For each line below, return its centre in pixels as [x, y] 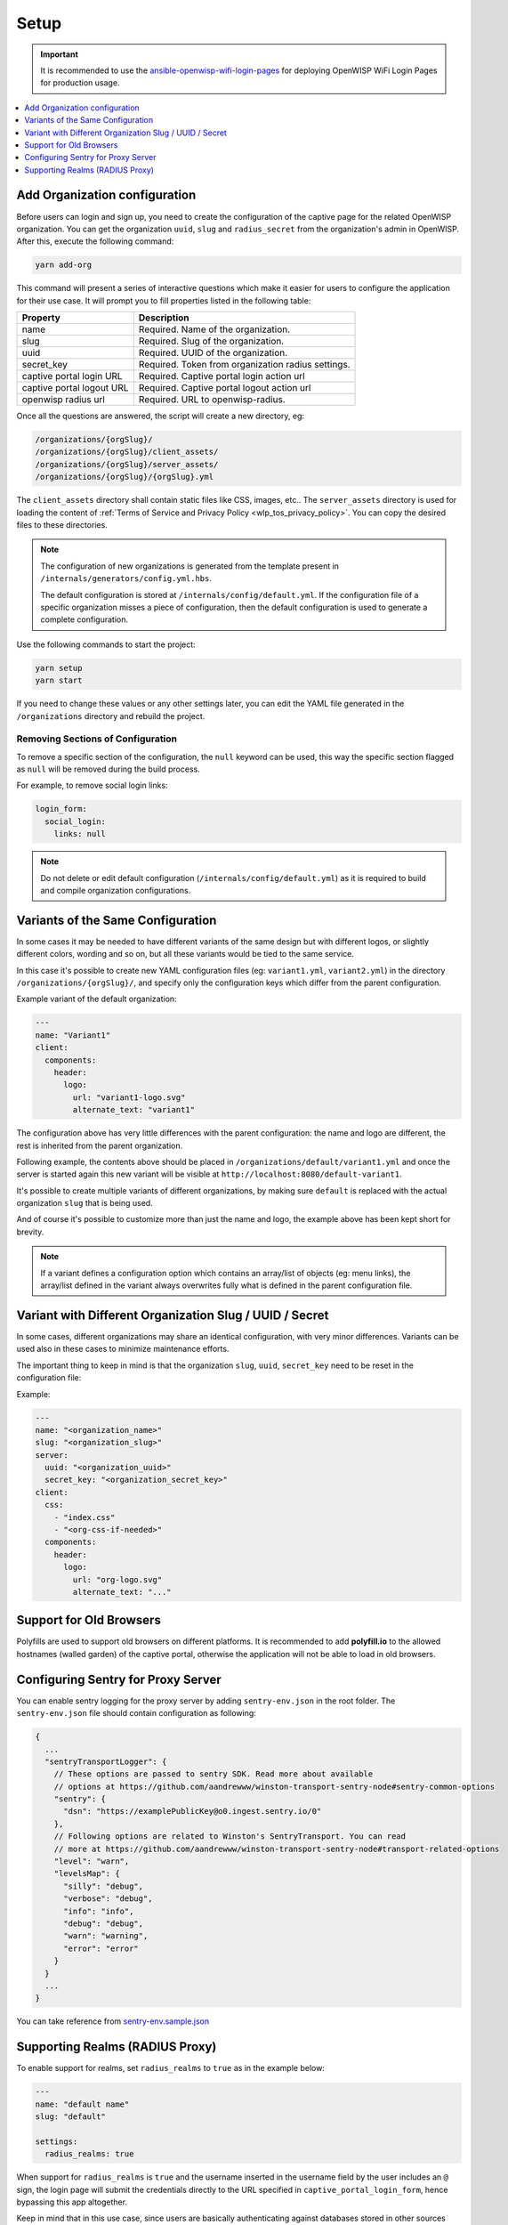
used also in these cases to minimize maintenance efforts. [123, 1349]
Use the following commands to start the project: [106, 644]
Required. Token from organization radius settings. [244, 365]
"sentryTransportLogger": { [106, 1761]
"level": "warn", [92, 1861]
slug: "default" [71, 2117]
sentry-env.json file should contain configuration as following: [137, 1713]
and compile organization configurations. [116, 890]
